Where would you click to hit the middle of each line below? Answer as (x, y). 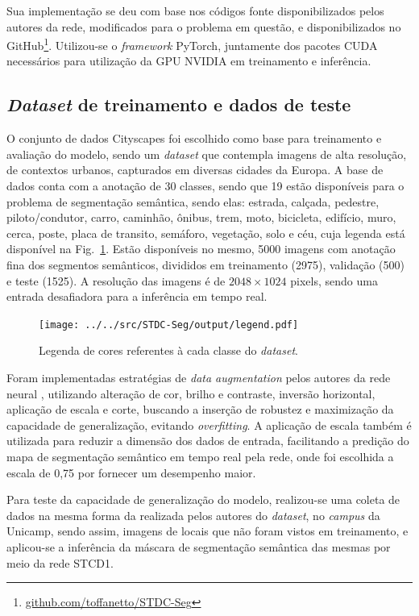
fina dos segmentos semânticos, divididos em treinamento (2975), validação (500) (205, 264)
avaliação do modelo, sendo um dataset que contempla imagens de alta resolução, (207, 154)
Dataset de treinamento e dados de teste (179, 104)
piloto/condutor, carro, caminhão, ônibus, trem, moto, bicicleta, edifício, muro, (201, 217)
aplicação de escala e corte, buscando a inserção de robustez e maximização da (200, 409)
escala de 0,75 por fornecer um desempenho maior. (131, 472)
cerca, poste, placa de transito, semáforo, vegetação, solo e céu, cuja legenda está (206, 233)
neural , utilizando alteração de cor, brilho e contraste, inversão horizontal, (191, 393)
